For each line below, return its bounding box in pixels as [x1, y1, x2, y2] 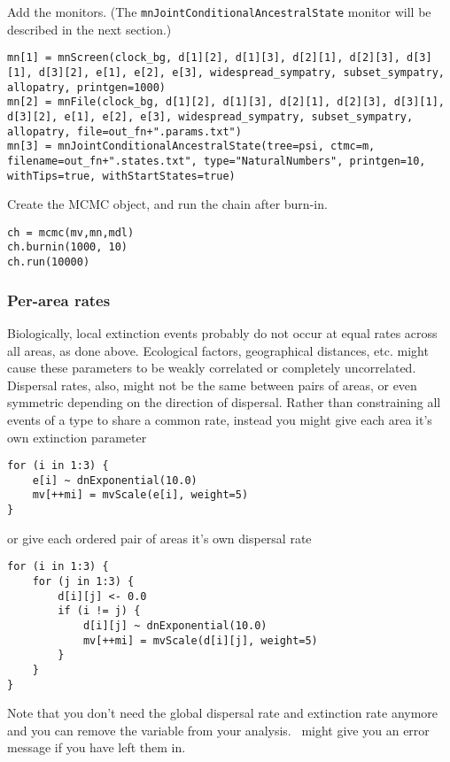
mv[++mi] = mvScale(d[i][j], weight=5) [82, 634, 318, 647]
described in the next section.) [7, 19, 172, 38]
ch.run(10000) [7, 256, 90, 269]
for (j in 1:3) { [32, 574, 135, 588]
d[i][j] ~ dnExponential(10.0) [82, 619, 268, 632]
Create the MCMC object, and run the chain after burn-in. [7, 195, 328, 213]
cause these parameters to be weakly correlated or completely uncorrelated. [7, 358, 416, 377]
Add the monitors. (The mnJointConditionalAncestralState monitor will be [7, 3, 431, 20]
